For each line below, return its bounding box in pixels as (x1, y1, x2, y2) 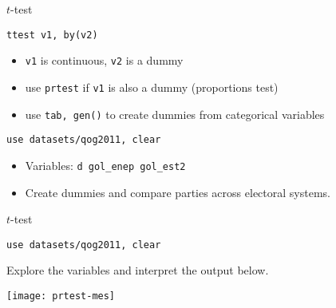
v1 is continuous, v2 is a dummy (25, 52, 184, 69)
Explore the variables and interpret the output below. (6, 262, 269, 278)
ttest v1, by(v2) (6, 29, 98, 41)
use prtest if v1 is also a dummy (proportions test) (25, 78, 279, 95)
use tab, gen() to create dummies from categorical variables (25, 105, 325, 122)
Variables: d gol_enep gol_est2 (25, 156, 186, 173)
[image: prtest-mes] (6, 290, 116, 302)
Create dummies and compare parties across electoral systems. (25, 184, 330, 200)
